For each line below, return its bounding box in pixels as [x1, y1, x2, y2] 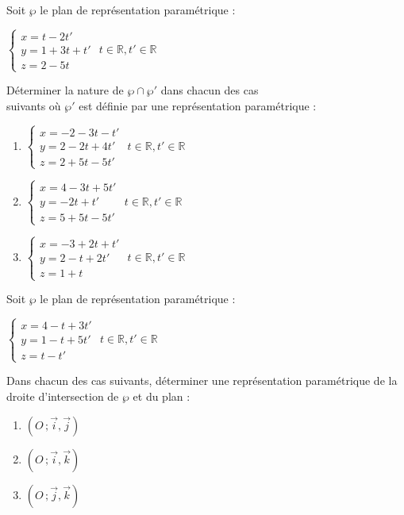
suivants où [6, 97, 61, 113]
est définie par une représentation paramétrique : [79, 97, 317, 113]
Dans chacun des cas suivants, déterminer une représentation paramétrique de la [6, 372, 398, 389]
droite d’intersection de [6, 387, 119, 404]
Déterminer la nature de [6, 82, 124, 98]
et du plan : [133, 387, 190, 404]
